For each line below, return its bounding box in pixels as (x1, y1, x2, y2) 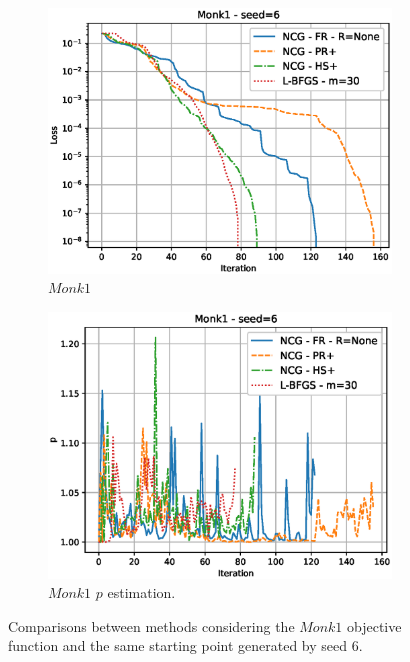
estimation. (107, 582, 176, 603)
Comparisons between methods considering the (8, 615, 295, 636)
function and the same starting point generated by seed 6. (8, 635, 363, 656)
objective (347, 615, 402, 636)
